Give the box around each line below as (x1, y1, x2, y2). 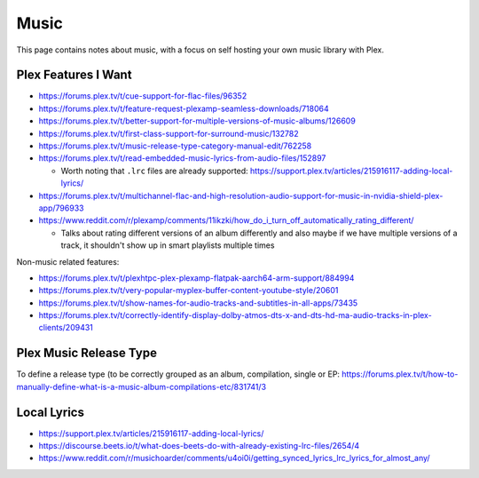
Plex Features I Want (16, 68, 132, 83)
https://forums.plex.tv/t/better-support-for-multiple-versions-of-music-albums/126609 (38, 116, 357, 126)
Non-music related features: (16, 256, 120, 267)
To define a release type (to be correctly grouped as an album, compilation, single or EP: (16, 369, 341, 379)
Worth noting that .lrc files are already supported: (60, 165, 248, 176)
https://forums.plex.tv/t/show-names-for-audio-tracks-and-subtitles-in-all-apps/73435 (38, 298, 358, 308)
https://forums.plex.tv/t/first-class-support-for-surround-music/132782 (38, 128, 299, 139)
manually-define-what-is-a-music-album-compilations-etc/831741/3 (16, 381, 267, 392)
